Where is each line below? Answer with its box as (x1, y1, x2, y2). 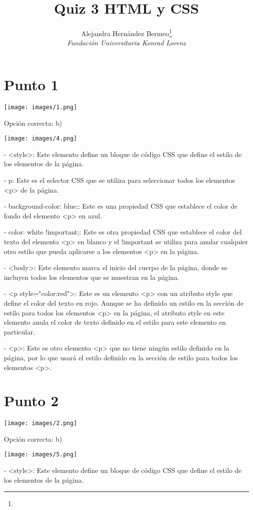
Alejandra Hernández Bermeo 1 (81, 27, 172, 38)
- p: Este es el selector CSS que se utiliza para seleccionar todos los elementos (4, 175, 235, 185)
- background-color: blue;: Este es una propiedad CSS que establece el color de (4, 201, 238, 211)
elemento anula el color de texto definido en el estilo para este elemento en (4, 317, 226, 327)
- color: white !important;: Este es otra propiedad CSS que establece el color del (4, 227, 242, 237)
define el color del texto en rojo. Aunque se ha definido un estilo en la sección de (4, 297, 244, 308)
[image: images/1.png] (4, 103, 77, 111)
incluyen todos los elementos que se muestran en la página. (4, 272, 180, 282)
